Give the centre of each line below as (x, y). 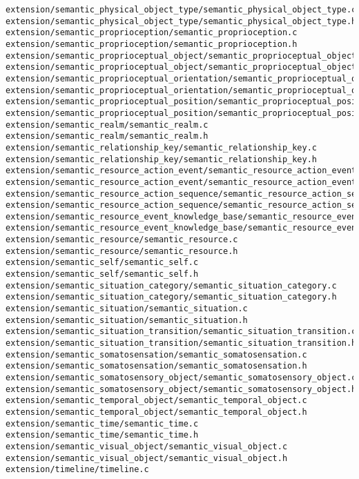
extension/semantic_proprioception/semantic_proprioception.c (152, 33)
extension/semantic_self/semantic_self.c (102, 263)
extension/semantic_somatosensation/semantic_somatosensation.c (156, 354)
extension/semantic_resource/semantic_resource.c (122, 240)
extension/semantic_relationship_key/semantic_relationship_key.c (162, 147)
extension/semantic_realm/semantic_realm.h (107, 136)
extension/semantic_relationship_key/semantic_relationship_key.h (162, 159)
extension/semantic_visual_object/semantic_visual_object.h (147, 458)
